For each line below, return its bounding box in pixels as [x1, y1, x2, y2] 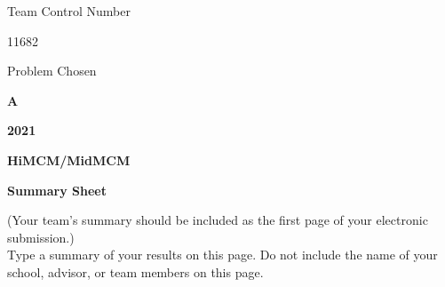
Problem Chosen [7, 61, 97, 80]
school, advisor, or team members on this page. [7, 262, 264, 281]
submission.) [7, 227, 75, 246]
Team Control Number [7, 2, 131, 20]
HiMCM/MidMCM [7, 150, 131, 169]
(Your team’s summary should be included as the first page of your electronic [7, 211, 428, 229]
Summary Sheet [7, 180, 107, 199]
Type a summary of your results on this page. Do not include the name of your [7, 245, 438, 264]
